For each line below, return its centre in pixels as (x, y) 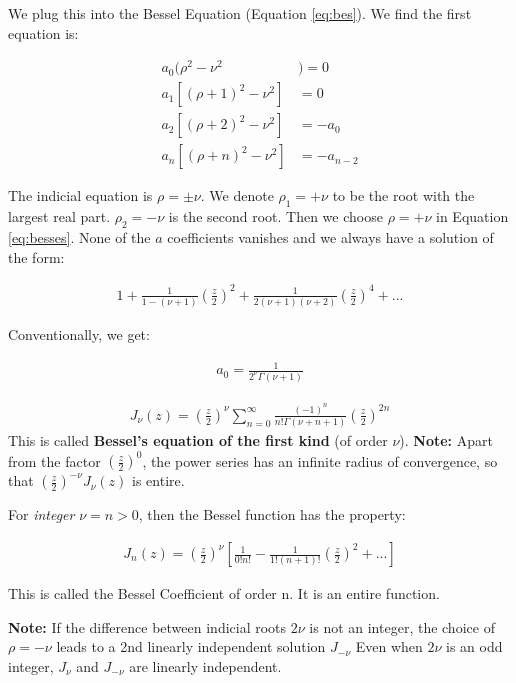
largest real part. (59, 216)
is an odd (474, 646)
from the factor (54, 460)
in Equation (472, 216)
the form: (36, 256)
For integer (41, 514)
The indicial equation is (80, 195)
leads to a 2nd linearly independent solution (191, 646)
